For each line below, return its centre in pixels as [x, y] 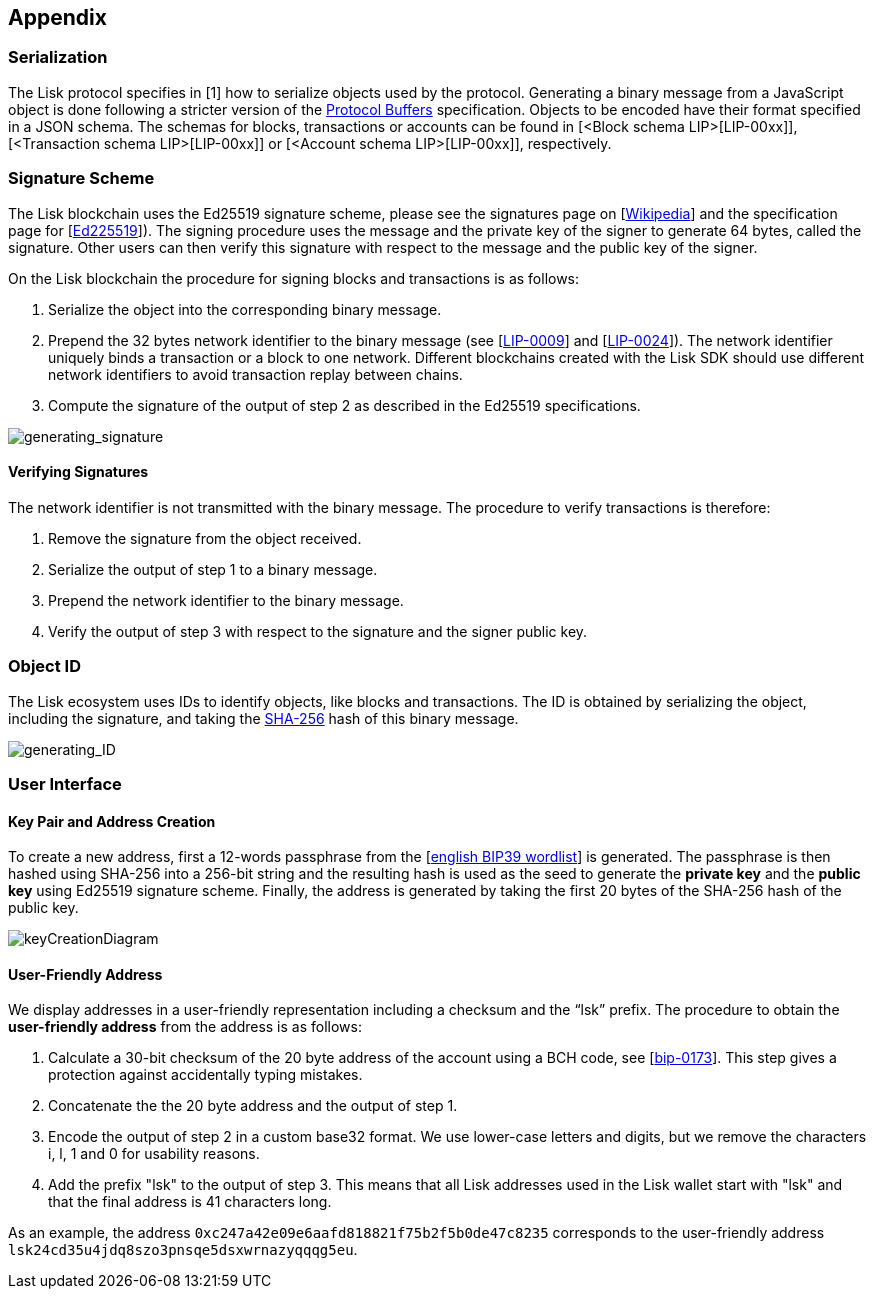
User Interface [65, 783]
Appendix [57, 17]
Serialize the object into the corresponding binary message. [245, 309]
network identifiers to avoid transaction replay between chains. [255, 374]
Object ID [44, 666]
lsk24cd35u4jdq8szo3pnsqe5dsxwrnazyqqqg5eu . [183, 1250]
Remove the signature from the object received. [205, 538]
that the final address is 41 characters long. [190, 1202]
